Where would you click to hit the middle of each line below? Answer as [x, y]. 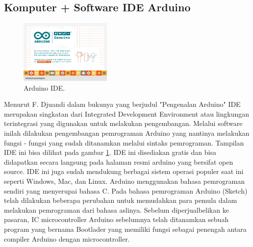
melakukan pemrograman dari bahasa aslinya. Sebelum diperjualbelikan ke [116, 210]
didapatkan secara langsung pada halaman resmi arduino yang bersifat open [119, 161]
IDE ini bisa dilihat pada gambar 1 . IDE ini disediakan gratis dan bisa [110, 152]
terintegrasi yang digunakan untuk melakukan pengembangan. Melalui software [123, 123]
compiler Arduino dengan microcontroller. [67, 238]
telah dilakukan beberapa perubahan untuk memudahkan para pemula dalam [121, 200]
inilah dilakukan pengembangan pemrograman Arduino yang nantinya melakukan [127, 133]
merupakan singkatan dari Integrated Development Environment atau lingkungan [127, 113]
